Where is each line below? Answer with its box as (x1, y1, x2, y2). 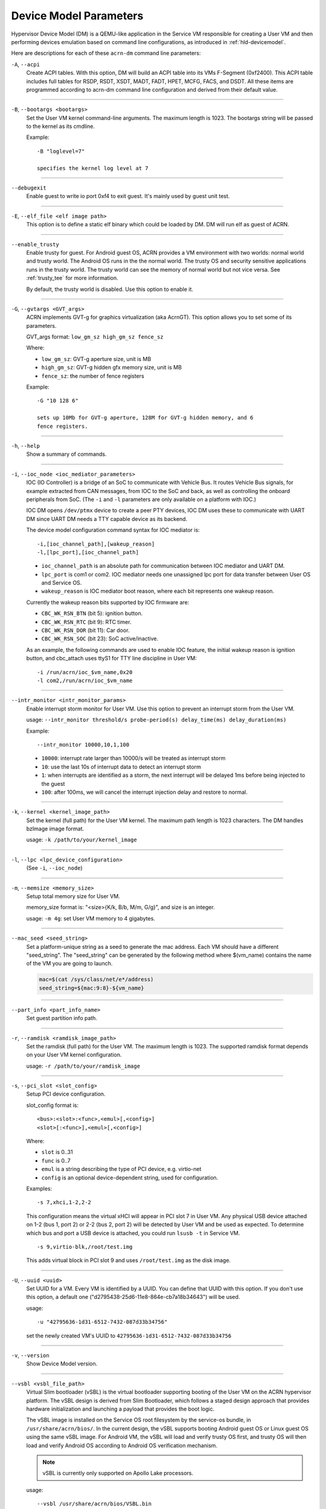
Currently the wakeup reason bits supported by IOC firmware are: (26, 598, 190, 606)
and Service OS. (41, 579, 82, 587)
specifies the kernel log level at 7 (37, 165, 149, 171)
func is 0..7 (41, 1156, 71, 1164)
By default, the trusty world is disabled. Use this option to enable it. (26, 286, 193, 293)
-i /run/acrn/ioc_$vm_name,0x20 (37, 669, 133, 675)
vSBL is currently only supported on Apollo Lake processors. (42, 1470, 194, 1477)
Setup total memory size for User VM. (26, 893, 120, 900)
